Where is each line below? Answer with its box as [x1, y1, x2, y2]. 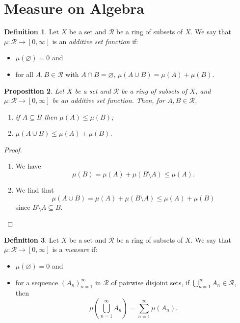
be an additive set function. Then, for [52, 95, 165, 105]
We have [15, 161, 41, 171]
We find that [15, 185, 54, 195]
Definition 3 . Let [4, 234, 59, 245]
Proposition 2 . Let [4, 85, 64, 96]
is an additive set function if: [52, 36, 138, 46]
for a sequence [15, 277, 58, 287]
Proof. [4, 144, 22, 154]
